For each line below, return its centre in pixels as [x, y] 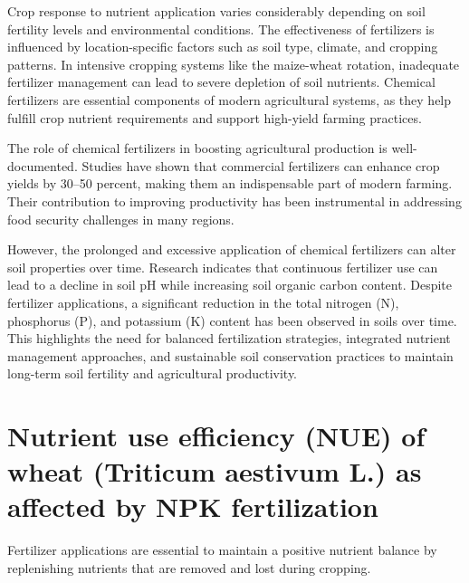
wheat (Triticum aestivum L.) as [215, 471]
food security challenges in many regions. [121, 219]
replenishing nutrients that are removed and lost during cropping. [189, 567]
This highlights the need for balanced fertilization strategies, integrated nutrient [229, 338]
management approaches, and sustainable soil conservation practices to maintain [230, 355]
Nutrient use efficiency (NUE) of [216, 436]
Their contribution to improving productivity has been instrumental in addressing [234, 201]
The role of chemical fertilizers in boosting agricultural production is [197, 148]
